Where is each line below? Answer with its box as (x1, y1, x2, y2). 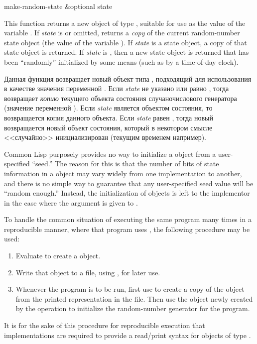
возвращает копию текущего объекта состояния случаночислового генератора (4, 93, 237, 103)
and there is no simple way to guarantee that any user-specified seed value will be (4, 178, 254, 188)
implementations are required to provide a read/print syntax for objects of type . (4, 330, 251, 340)
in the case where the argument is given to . (4, 197, 138, 208)
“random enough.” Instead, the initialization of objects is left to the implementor (4, 188, 250, 198)
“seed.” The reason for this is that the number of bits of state (32, 158, 219, 169)
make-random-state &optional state (4, 1, 113, 11)
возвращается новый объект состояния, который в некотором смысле (4, 122, 213, 132)
